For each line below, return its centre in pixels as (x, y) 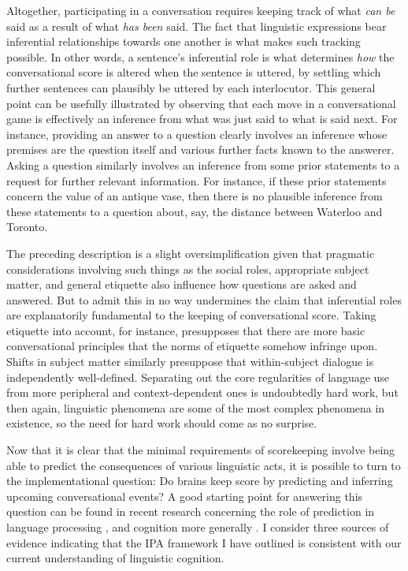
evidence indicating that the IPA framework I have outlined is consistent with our (204, 542)
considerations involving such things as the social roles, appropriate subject (188, 269)
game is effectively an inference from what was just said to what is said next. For (202, 119)
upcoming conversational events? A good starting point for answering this (185, 496)
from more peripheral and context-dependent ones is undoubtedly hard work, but (202, 392)
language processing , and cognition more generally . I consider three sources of (198, 527)
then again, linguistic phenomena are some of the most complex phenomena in (196, 407)
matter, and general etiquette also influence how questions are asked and (182, 284)
